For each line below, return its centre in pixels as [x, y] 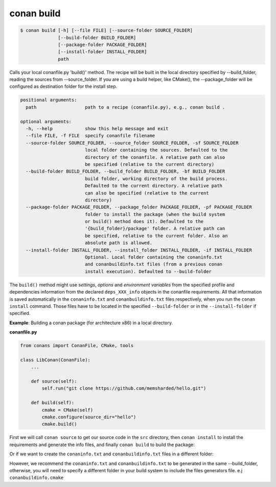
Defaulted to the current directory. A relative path [153, 186]
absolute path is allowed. [119, 243]
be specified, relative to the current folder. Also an [156, 236]
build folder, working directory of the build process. [156, 178]
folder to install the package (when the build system [155, 214]
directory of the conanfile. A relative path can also [155, 157]
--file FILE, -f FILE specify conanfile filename [90, 136]
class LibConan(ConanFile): [55, 360]
